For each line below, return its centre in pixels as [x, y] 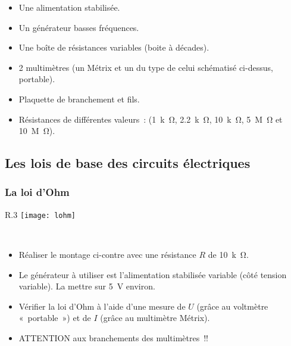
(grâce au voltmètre [232, 306]
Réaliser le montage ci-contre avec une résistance [107, 254]
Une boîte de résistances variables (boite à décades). [114, 47]
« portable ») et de [55, 318]
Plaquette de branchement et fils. [79, 99]
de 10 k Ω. [228, 254]
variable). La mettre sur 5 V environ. [87, 286]
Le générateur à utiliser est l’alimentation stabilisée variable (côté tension [153, 274]
